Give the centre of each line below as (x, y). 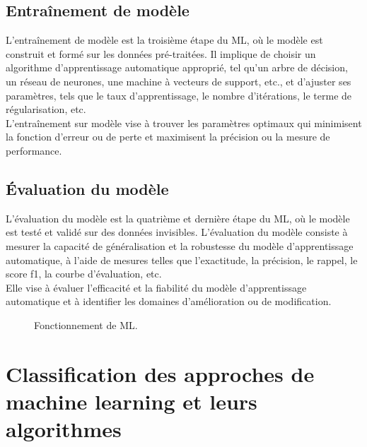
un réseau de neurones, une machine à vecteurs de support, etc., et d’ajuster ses (179, 81)
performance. (34, 150)
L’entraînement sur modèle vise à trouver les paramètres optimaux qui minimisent (184, 123)
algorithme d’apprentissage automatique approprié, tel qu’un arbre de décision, (177, 67)
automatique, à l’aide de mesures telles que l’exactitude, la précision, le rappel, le (182, 260)
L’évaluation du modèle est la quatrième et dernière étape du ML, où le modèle (178, 218)
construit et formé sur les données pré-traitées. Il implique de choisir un (161, 53)
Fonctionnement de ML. (86, 324)
